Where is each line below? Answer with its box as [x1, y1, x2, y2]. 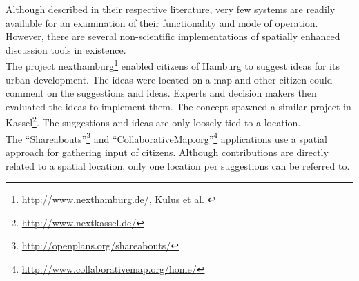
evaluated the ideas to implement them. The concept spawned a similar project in [6, 99, 351, 113]
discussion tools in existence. [6, 42, 126, 57]
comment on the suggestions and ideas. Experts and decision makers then [6, 86, 317, 100]
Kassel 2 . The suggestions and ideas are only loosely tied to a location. [6, 113, 301, 130]
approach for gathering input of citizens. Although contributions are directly [6, 144, 329, 159]
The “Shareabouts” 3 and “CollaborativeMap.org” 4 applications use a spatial [6, 129, 328, 146]
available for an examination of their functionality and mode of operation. [6, 15, 318, 30]
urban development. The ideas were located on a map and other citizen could [6, 72, 333, 86]
